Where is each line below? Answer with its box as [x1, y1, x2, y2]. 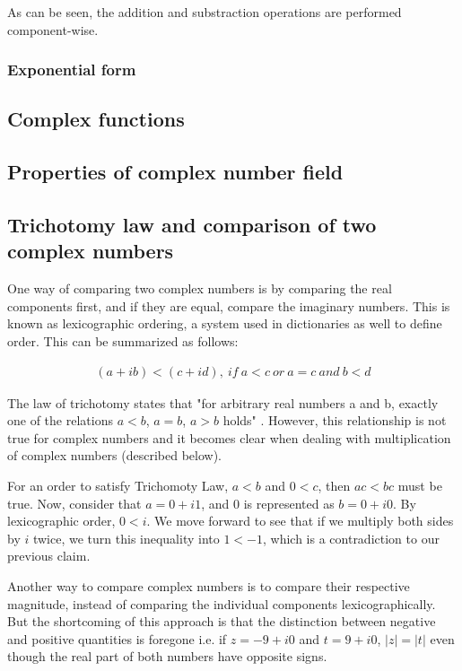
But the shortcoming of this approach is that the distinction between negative [7, 612, 436, 631]
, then [318, 475, 351, 494]
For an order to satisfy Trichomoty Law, [7, 475, 229, 494]
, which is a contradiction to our [262, 528, 440, 547]
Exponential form [7, 58, 136, 81]
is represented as [243, 493, 335, 512]
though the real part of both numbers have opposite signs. [7, 647, 327, 666]
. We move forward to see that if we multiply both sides [146, 511, 454, 530]
